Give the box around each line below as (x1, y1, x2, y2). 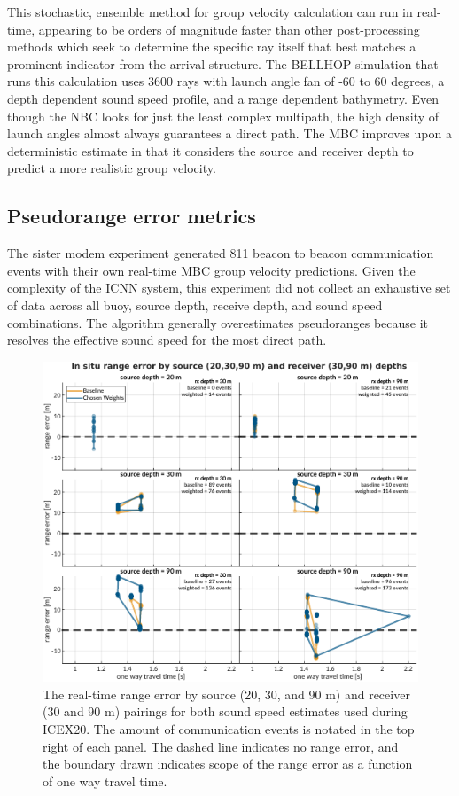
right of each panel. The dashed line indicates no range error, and (43, 737, 399, 755)
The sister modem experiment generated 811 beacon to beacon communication (7, 244, 434, 262)
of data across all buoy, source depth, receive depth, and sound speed (7, 295, 383, 314)
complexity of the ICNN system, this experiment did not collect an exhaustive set (7, 278, 451, 297)
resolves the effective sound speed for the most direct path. (7, 331, 327, 349)
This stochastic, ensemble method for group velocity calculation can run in (7, 3, 413, 20)
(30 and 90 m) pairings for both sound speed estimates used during (43, 702, 408, 721)
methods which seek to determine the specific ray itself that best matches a (7, 37, 416, 56)
